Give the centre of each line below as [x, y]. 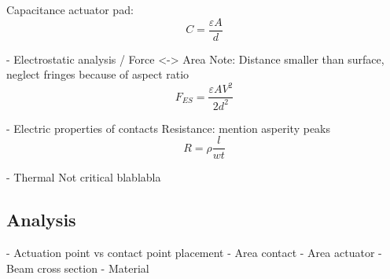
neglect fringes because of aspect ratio [98, 74]
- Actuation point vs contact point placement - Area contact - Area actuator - [194, 253]
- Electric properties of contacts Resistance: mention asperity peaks [169, 128]
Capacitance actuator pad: [70, 9]
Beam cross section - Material [78, 268]
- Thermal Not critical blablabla [84, 177]
